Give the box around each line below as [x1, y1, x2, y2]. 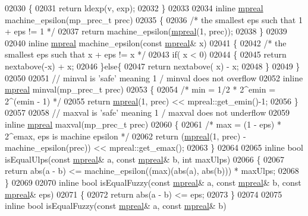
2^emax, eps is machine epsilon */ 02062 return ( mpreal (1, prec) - [5, 129, 246, 142]
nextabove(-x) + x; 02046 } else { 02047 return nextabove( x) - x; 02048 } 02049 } [5, 59, 300, 72]
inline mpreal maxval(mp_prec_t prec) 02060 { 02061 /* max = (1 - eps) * [5, 117, 281, 130]
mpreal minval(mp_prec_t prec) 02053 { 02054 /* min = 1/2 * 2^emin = [5, 83, 276, 96]
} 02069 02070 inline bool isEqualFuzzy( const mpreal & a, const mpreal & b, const [5, 176, 301, 188]
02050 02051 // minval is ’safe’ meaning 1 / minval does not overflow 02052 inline [5, 71, 303, 84]
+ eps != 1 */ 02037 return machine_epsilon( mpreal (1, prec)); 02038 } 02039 [5, 25, 287, 37]
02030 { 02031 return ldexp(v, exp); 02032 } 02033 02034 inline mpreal [5, 2, 263, 14]
